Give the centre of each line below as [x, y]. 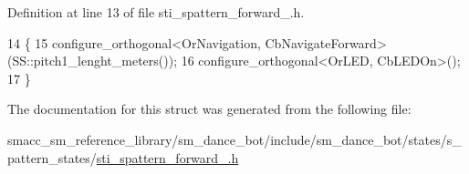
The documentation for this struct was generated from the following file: [209, 109]
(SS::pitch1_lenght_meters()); [93, 61]
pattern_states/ [52, 157]
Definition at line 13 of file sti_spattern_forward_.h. [156, 12]
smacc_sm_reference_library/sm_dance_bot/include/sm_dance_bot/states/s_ [234, 139]
